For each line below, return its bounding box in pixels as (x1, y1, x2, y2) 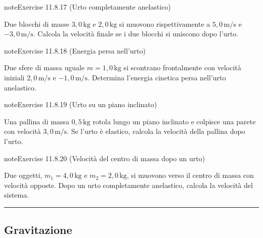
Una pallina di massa (4, 116, 69, 126)
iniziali (4, 72, 25, 82)
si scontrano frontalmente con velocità (123, 62, 241, 73)
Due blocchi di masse (4, 18, 70, 29)
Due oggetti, (4, 170, 42, 180)
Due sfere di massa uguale (4, 62, 85, 73)
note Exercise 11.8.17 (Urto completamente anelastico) (4, 2, 171, 12)
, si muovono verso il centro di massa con (126, 170, 254, 180)
